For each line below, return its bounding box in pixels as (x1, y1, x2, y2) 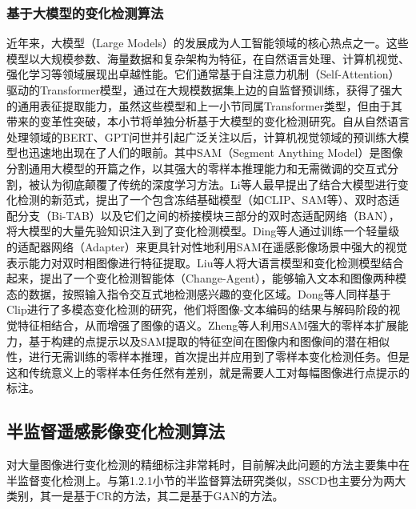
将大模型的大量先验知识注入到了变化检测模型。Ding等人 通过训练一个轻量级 (6, 222, 400, 239)
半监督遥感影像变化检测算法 (6, 419, 225, 443)
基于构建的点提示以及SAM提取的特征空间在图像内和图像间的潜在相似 (28, 332, 390, 349)
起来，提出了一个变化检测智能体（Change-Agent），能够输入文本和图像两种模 (6, 270, 407, 287)
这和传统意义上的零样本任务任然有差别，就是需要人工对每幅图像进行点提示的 (6, 363, 410, 380)
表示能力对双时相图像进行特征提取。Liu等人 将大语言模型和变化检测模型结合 (6, 254, 404, 271)
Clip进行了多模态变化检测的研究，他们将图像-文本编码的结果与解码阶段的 (6, 301, 390, 318)
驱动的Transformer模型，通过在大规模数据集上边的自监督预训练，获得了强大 (6, 82, 402, 98)
